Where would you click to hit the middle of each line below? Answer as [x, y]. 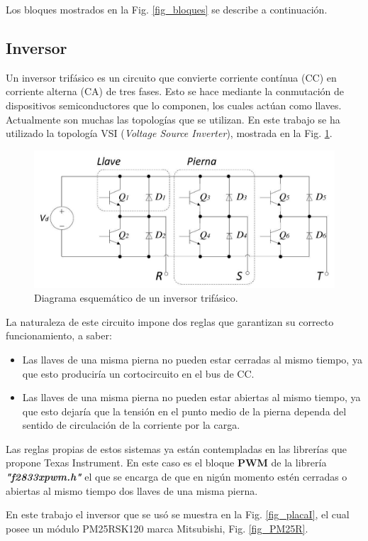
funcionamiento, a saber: [59, 335]
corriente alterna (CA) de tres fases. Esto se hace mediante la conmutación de [175, 91]
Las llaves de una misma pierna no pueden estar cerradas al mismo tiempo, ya [192, 359]
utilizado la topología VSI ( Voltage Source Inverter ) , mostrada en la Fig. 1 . [169, 133]
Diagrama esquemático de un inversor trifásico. [136, 298]
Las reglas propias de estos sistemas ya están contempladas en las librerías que [177, 448]
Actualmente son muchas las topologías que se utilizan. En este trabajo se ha [173, 119]
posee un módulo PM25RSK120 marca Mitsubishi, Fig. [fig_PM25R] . [157, 528]
